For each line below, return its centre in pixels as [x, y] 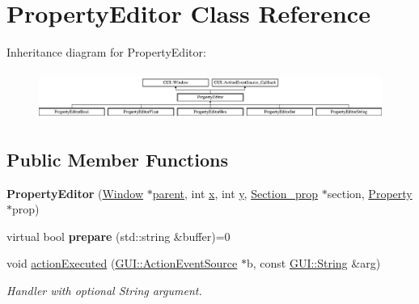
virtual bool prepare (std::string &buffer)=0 [119, 236]
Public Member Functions [117, 159]
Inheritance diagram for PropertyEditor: [106, 52]
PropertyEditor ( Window [75, 193]
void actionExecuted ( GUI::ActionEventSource [122, 263]
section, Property [370, 193]
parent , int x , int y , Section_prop [235, 193]
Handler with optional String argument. [104, 291]
